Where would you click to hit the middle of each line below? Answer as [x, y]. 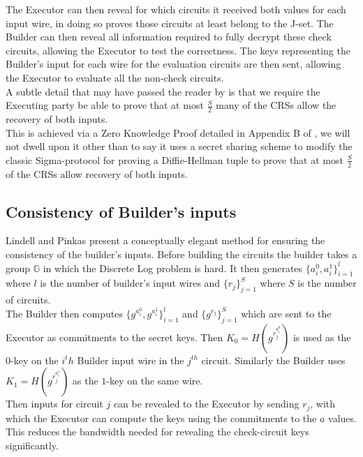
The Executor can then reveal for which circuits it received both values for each [176, 9]
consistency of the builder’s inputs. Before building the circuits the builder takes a [181, 254]
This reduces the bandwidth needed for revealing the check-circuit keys [157, 432]
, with [323, 404]
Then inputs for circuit [54, 404]
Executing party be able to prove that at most [105, 105]
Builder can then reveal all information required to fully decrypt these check [169, 37]
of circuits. [28, 300]
